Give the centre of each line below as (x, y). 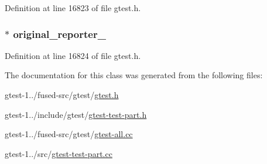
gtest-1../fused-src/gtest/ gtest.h (62, 95)
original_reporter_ (59, 34)
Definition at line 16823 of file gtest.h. (73, 8)
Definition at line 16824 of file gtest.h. (73, 55)
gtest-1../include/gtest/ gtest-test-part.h (76, 114)
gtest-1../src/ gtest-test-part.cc (59, 153)
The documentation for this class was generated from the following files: (134, 75)
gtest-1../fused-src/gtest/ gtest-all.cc (69, 134)
